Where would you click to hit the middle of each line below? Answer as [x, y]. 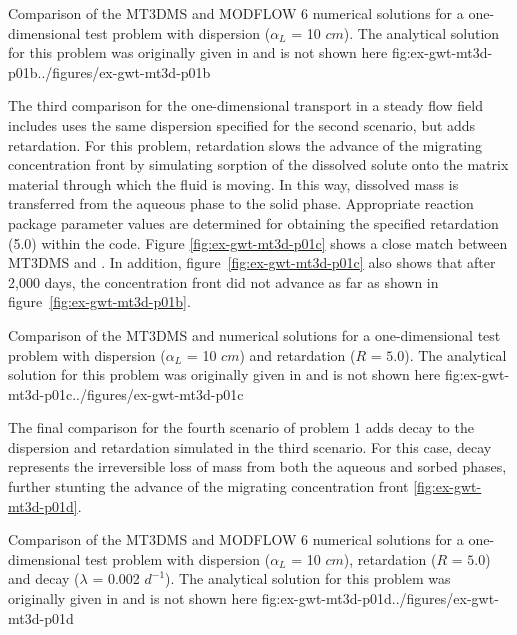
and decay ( [44, 578]
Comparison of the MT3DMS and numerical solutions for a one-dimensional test [254, 334]
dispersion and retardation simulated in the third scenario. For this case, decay [250, 446]
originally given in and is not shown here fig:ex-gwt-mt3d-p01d [200, 598]
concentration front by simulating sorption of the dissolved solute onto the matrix [258, 164]
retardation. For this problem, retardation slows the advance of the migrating [245, 144]
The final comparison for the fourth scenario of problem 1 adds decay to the [241, 427]
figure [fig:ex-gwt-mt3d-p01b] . [99, 301]
